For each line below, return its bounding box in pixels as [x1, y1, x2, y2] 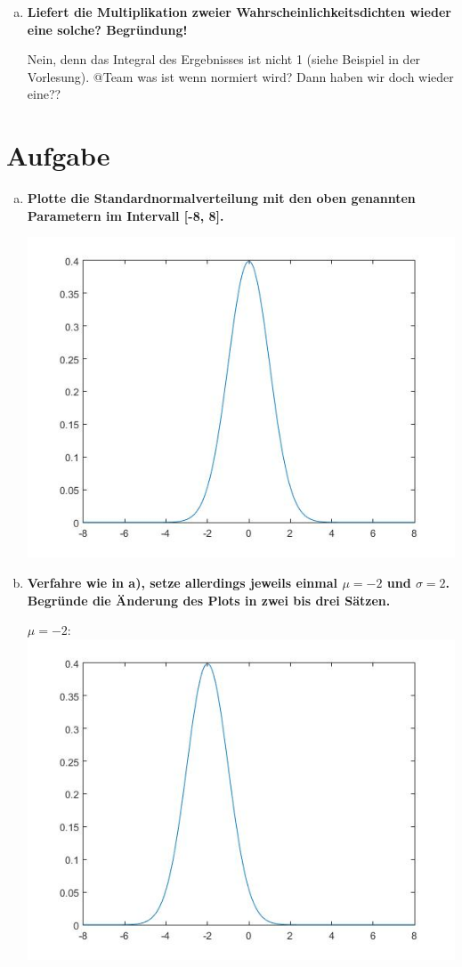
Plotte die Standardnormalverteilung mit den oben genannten [27, 189, 416, 207]
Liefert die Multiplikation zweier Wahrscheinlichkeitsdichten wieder [27, 3, 451, 20]
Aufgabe [6, 137, 110, 174]
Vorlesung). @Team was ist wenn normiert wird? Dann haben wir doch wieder [27, 67, 454, 85]
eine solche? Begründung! [27, 20, 188, 38]
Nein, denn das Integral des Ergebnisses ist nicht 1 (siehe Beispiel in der [27, 50, 421, 69]
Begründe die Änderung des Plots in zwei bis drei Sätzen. [27, 590, 391, 609]
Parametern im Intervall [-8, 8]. [27, 206, 224, 224]
